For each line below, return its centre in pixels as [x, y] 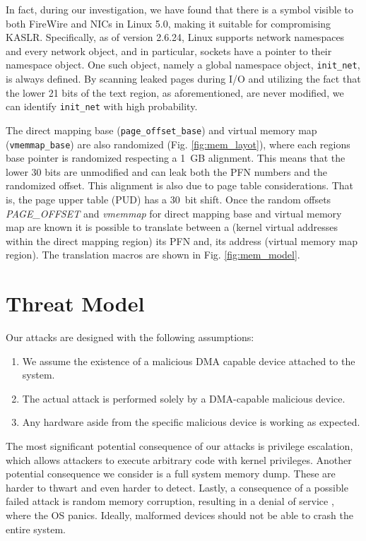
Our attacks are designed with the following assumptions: [130, 337]
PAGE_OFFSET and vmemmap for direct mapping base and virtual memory [174, 213]
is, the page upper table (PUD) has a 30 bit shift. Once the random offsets [169, 199]
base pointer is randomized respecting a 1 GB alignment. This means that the [176, 158]
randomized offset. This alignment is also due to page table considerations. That [180, 185]
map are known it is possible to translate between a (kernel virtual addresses [172, 227]
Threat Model [75, 303]
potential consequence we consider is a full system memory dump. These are [171, 474]
